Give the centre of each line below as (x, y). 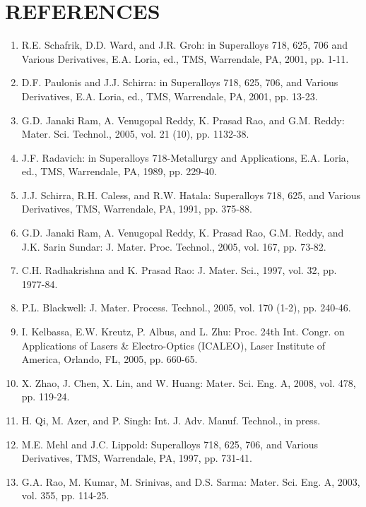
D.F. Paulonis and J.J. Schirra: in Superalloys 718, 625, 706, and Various (180, 82)
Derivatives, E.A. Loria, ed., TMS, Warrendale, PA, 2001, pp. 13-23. (170, 96)
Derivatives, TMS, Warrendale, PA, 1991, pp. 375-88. (137, 209)
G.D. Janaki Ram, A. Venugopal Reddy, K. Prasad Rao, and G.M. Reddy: (183, 120)
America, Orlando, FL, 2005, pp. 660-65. (110, 359)
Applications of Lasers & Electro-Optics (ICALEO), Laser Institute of (173, 345)
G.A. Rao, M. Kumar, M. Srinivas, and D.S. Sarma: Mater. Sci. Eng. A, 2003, (191, 481)
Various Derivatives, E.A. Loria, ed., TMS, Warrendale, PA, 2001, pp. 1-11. (185, 58)
